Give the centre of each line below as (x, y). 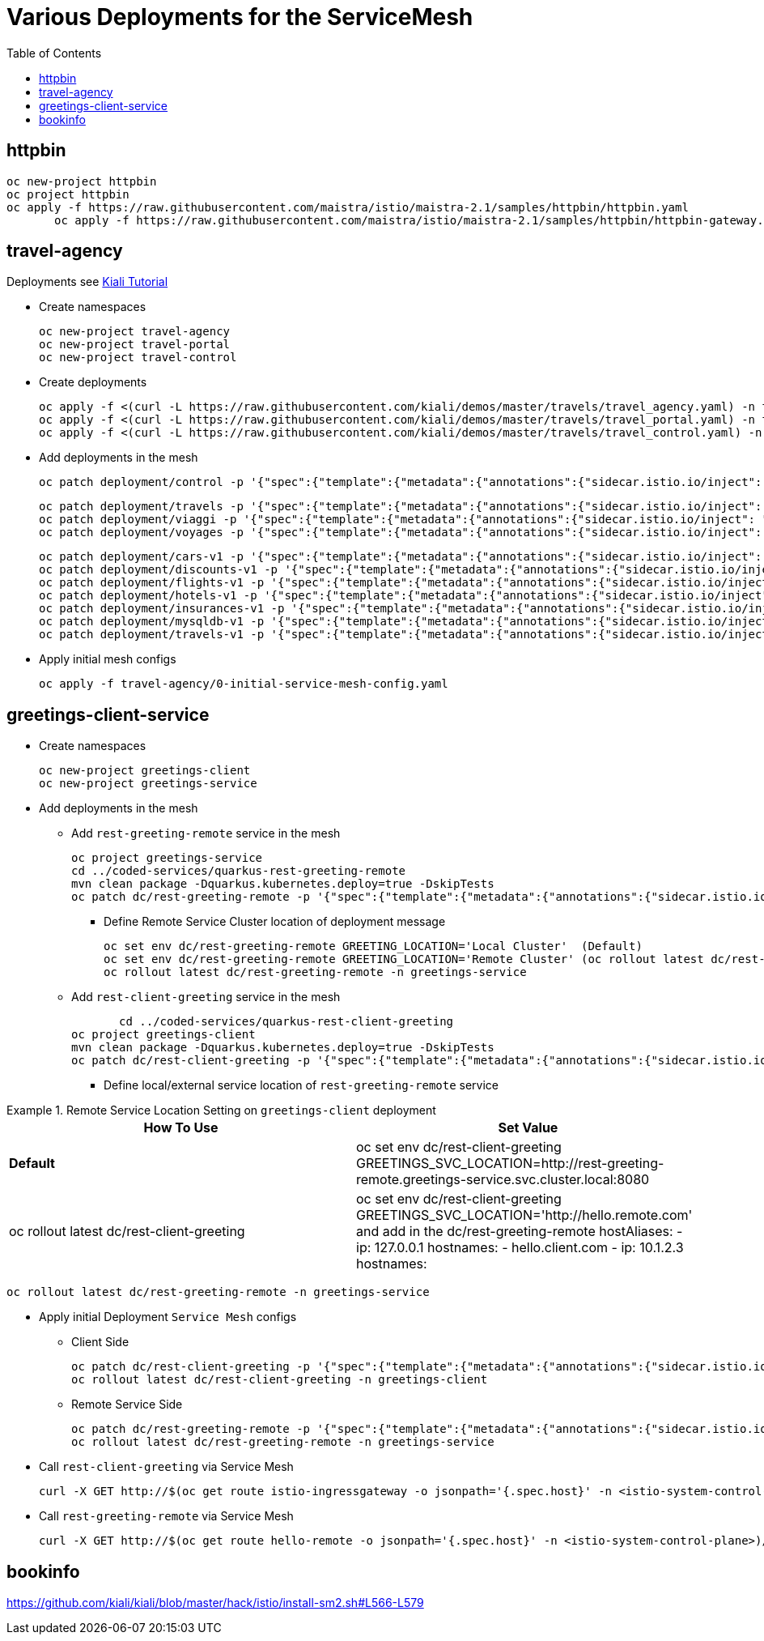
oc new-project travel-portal (135, 345)
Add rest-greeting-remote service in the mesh (206, 833)
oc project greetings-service (167, 858)
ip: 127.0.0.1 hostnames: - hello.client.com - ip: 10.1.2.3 (520, 1248)
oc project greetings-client (163, 1035)
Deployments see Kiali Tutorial (87, 282)
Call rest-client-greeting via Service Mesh (166, 1467)
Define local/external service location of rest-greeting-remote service (301, 1085)
